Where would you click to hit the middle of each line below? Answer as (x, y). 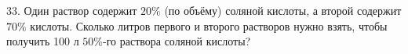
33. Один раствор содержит (72, 10)
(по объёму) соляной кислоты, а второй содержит (283, 10)
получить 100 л (43, 41)
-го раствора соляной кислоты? (177, 41)
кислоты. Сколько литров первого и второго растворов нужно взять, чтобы (209, 25)
